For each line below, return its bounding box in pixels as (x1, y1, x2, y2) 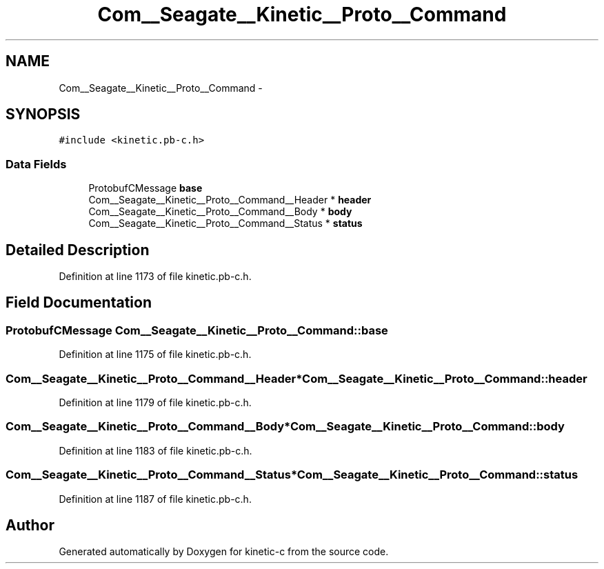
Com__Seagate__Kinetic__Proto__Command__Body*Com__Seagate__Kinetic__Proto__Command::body (6, 419, 565, 434)
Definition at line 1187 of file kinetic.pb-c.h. (59, 492, 252, 505)
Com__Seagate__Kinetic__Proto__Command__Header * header (88, 194, 372, 206)
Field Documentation (6, 294, 152, 312)
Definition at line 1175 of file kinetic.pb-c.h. (59, 348, 252, 361)
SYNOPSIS (6, 106, 81, 123)
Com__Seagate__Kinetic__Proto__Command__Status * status (88, 217, 363, 230)
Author (6, 516, 54, 534)
